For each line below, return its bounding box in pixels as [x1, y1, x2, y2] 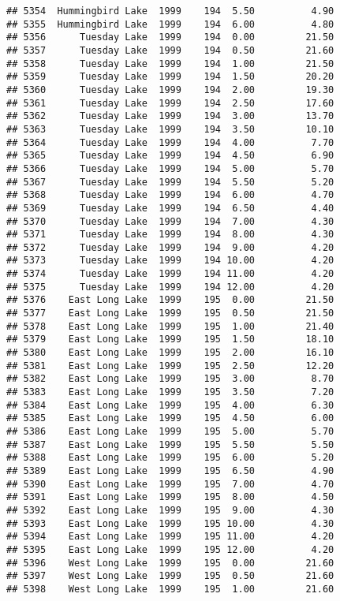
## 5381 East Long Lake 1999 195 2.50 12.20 [6, 360, 334, 371]
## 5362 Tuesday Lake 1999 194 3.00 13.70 [6, 110, 334, 122]
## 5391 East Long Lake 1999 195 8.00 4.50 [6, 491, 334, 503]
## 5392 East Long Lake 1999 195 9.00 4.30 [6, 504, 334, 516]
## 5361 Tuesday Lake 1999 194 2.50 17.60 [6, 97, 334, 109]
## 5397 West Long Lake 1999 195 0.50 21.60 [6, 570, 334, 582]
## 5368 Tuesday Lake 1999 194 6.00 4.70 [6, 189, 334, 201]
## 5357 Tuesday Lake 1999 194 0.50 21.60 [6, 44, 334, 56]
